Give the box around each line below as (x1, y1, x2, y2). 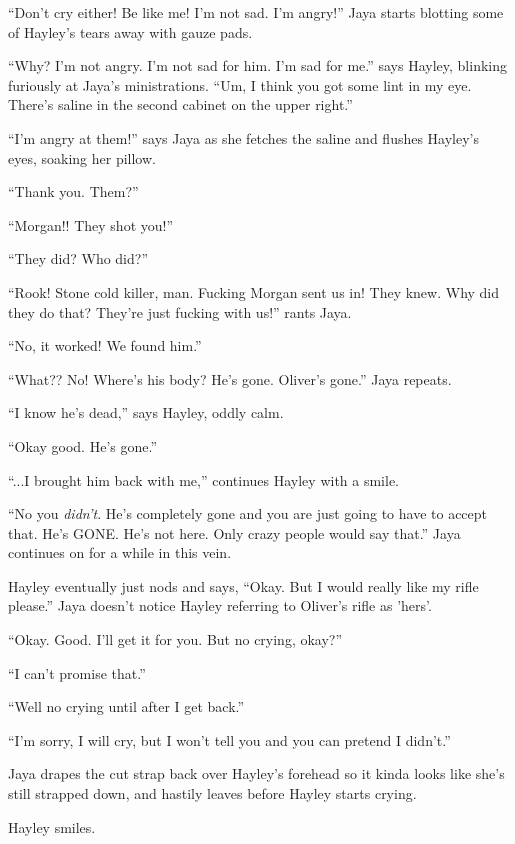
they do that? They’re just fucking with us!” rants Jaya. (8, 301, 352, 322)
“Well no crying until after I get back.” (8, 696, 245, 717)
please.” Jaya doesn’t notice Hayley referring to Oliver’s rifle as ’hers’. (8, 595, 432, 616)
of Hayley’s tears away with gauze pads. (8, 21, 253, 42)
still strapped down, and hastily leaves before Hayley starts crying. (8, 783, 417, 804)
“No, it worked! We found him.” (8, 335, 202, 356)
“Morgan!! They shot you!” (8, 214, 174, 235)
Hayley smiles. (8, 816, 96, 837)
